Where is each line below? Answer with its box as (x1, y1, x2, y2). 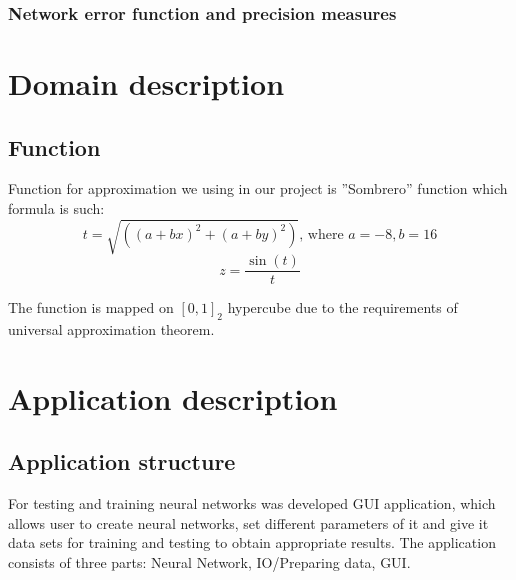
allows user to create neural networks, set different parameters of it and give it (8, 512, 489, 533)
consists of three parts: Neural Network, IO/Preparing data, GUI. (8, 551, 411, 572)
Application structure (8, 446, 236, 477)
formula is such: (8, 198, 105, 219)
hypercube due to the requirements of (227, 297, 458, 318)
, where (299, 227, 344, 242)
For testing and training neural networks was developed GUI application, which (8, 493, 496, 514)
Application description (8, 377, 338, 418)
